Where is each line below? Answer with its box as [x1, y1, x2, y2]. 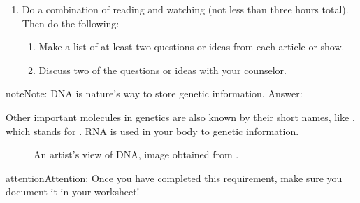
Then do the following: [22, 15, 120, 30]
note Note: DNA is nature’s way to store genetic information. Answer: [6, 86, 303, 101]
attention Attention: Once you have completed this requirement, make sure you [6, 170, 343, 185]
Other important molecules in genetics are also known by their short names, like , [6, 109, 355, 124]
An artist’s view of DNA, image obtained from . [34, 147, 239, 162]
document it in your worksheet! [6, 184, 140, 199]
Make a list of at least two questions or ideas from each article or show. [38, 39, 345, 54]
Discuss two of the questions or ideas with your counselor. [38, 62, 287, 77]
